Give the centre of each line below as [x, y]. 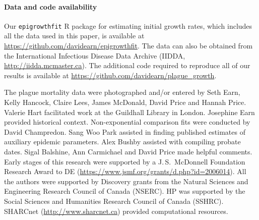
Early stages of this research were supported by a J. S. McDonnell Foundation [125, 161]
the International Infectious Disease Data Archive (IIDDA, [95, 55]
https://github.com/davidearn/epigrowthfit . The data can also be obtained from [128, 46]
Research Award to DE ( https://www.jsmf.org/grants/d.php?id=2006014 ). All [125, 171]
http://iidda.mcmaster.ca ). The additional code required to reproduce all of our [127, 65]
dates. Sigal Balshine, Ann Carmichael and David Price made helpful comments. [128, 151]
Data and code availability [51, 6]
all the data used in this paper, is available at [74, 36]
